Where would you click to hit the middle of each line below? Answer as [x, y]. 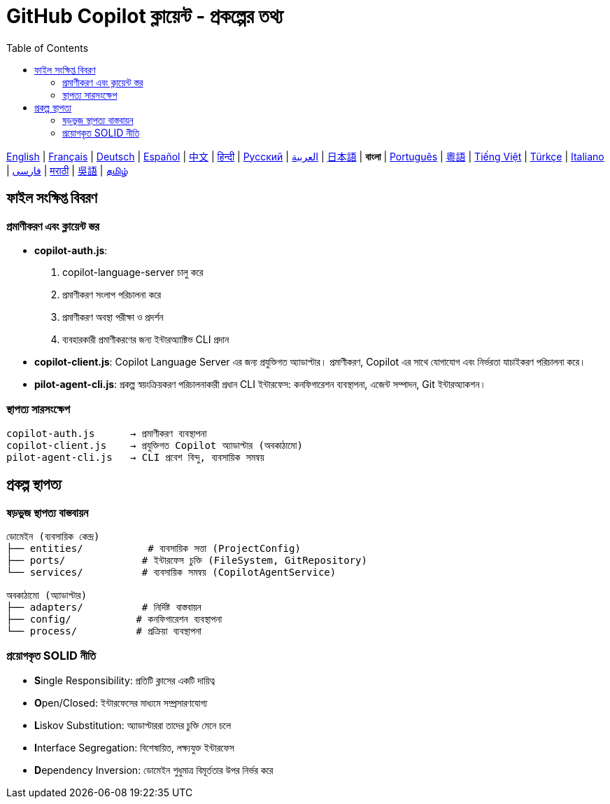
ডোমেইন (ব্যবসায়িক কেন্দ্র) [53, 536]
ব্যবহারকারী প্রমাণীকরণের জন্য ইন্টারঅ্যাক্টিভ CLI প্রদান [146, 339]
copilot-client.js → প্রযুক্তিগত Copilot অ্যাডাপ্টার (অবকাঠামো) [155, 445]
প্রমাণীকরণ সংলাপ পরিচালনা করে [112, 294]
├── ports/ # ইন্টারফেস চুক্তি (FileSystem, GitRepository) [187, 560]
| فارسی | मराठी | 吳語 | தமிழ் [67, 170]
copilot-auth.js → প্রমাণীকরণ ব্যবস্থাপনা [107, 433]
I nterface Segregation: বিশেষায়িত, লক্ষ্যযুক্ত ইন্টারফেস [134, 747]
